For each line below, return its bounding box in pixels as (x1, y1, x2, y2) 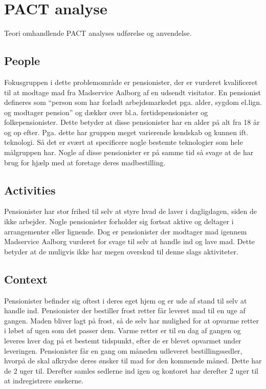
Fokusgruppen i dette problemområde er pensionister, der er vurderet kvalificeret (4, 76, 258, 87)
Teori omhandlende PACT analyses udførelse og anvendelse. (4, 28, 192, 38)
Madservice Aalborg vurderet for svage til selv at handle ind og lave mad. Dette (4, 236, 255, 247)
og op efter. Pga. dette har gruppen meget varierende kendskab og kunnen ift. (4, 126, 249, 137)
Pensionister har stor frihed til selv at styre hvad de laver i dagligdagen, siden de (4, 206, 257, 217)
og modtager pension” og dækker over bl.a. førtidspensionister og (4, 106, 208, 117)
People (4, 53, 40, 69)
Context (4, 271, 48, 287)
